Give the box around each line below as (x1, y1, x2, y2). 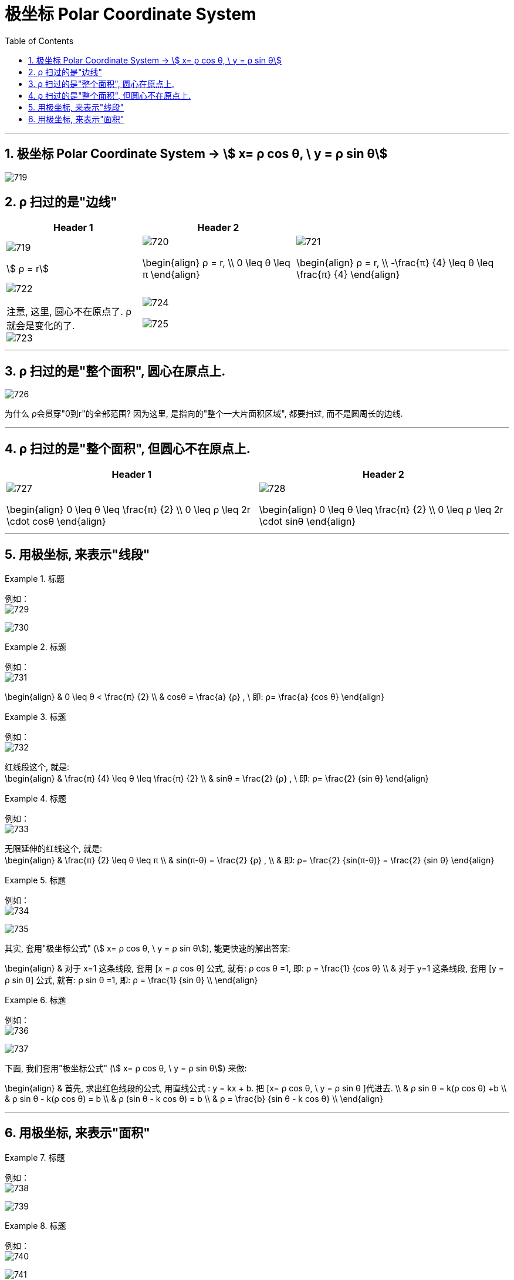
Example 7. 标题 (5, 1152, 65, 1162)
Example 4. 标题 (5, 793, 66, 803)
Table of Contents (5, 35, 74, 46)
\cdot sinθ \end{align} (259, 515, 356, 528)
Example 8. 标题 (5, 1220, 66, 1231)
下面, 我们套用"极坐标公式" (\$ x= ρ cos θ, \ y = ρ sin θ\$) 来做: (5, 1063, 247, 1073)
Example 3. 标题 (5, 711, 66, 722)
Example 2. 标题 (5, 641, 66, 652)
